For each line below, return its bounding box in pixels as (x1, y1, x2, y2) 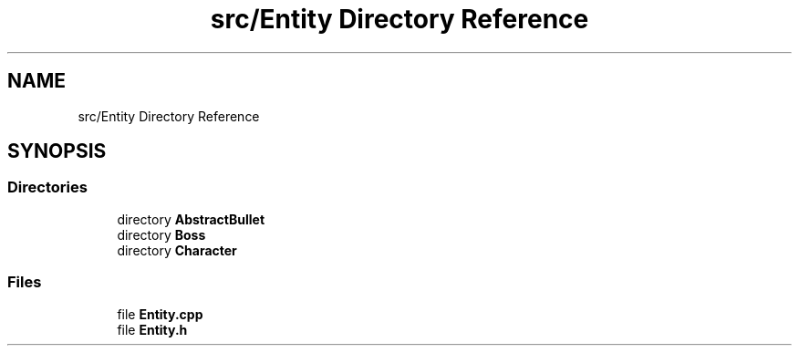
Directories (7, 178, 88, 197)
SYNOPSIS (7, 140, 107, 163)
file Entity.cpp (117, 306, 203, 322)
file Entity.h (117, 321, 188, 337)
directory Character (117, 242, 237, 258)
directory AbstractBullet (117, 211, 265, 227)
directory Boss (117, 226, 206, 243)
